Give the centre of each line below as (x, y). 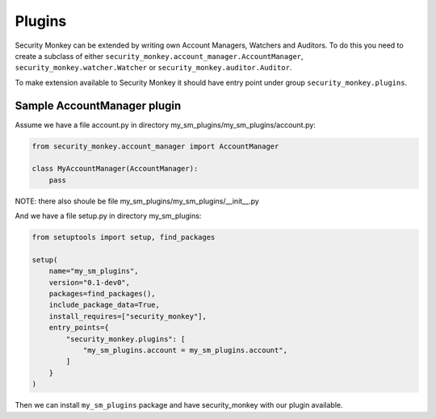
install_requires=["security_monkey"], (128, 316)
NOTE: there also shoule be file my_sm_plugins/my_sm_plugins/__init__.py (137, 201)
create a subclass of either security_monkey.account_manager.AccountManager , (159, 56)
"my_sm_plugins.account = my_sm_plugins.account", (185, 350)
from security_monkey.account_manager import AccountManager (155, 146)
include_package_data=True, (105, 305)
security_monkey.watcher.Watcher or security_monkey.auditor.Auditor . (153, 68)
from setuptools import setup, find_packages (124, 237)
